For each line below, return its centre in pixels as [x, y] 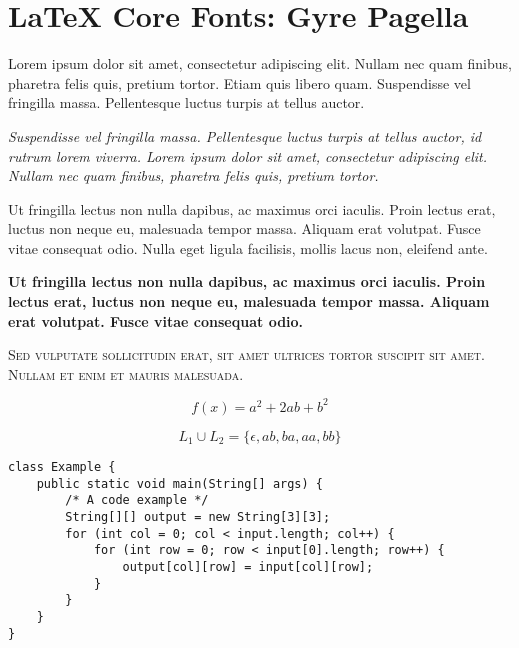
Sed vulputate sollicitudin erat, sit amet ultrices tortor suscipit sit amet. [246, 354]
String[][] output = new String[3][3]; [198, 516]
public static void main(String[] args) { [179, 483]
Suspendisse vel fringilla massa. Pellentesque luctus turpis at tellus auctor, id [245, 135]
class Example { [62, 466]
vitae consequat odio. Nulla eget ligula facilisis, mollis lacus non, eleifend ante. [248, 247]
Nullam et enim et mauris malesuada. [126, 373]
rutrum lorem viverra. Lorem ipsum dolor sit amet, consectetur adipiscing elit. [248, 155]
